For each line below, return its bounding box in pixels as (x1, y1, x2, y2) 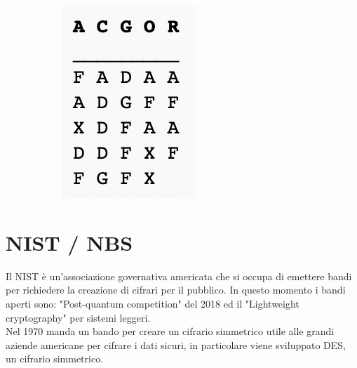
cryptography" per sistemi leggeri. (6, 310, 151, 324)
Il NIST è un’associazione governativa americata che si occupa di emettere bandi (6, 268, 352, 283)
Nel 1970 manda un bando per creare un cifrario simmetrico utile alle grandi (6, 324, 335, 339)
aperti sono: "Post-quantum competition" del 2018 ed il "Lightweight (6, 296, 299, 310)
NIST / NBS (6, 228, 133, 256)
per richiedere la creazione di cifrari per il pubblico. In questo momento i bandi (6, 282, 346, 297)
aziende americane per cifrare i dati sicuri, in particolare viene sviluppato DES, (6, 337, 346, 352)
